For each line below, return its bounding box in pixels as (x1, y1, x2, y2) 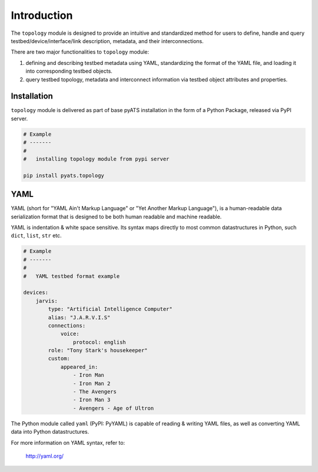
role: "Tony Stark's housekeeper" (48, 347, 148, 354)
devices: (23, 289, 49, 296)
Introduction (11, 9, 73, 22)
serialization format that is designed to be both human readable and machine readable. (11, 213, 222, 220)
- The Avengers (72, 388, 117, 395)
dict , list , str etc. (11, 232, 62, 239)
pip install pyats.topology (23, 172, 104, 179)
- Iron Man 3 (72, 396, 111, 404)
